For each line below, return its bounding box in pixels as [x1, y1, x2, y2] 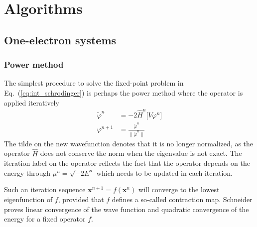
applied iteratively [4, 97, 59, 108]
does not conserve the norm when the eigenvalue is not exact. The [40, 148, 242, 158]
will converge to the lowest [138, 184, 220, 195]
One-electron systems [4, 32, 117, 47]
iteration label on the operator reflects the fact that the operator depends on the [4, 158, 250, 168]
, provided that [58, 194, 104, 204]
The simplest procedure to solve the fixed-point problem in [4, 78, 184, 88]
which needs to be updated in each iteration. [96, 167, 233, 178]
